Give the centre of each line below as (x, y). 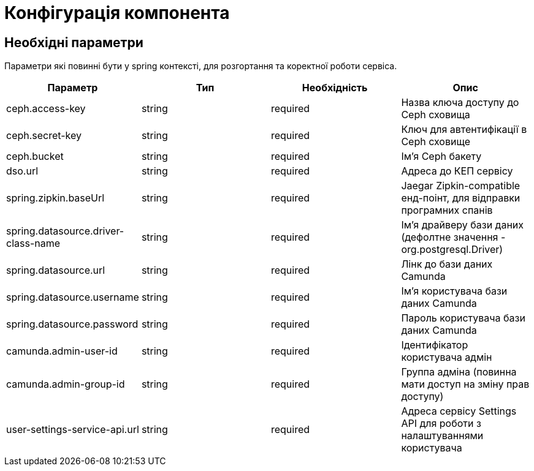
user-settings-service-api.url (73, 430)
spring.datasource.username (73, 297)
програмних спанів (447, 210)
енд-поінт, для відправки (461, 198)
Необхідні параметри (74, 42)
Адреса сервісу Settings (459, 411)
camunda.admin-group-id (66, 384)
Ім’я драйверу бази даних (462, 225)
